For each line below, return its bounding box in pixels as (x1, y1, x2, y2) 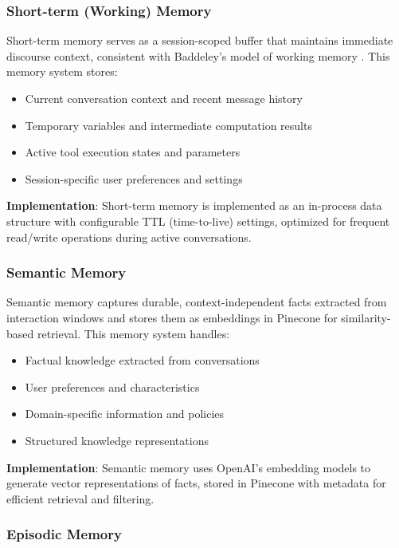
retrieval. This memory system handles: (37, 325, 230, 341)
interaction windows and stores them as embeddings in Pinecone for (6, 309, 338, 325)
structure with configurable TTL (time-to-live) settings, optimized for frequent (6, 212, 390, 229)
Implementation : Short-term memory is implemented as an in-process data (6, 197, 382, 214)
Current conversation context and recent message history (25, 90, 303, 106)
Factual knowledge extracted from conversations (25, 352, 260, 369)
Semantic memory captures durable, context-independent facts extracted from (6, 294, 387, 310)
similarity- (341, 309, 391, 325)
